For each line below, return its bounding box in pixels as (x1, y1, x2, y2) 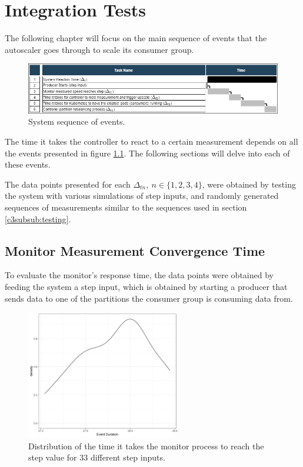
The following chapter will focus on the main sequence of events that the (5, 32, 267, 44)
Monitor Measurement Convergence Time (5, 241, 265, 259)
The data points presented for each (5, 178, 131, 190)
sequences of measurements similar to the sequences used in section (5, 201, 247, 213)
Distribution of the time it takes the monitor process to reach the (28, 439, 264, 452)
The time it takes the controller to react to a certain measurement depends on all (5, 135, 298, 147)
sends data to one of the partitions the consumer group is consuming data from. (5, 292, 293, 304)
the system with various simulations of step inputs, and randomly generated (5, 189, 279, 202)
